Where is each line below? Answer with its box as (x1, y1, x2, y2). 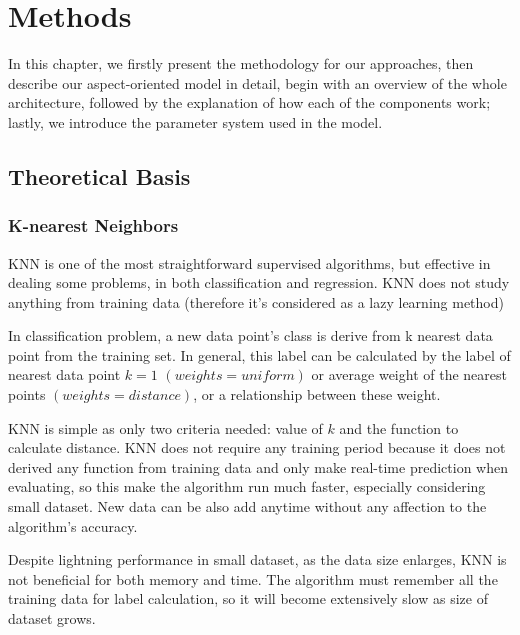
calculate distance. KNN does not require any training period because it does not (8, 437, 506, 458)
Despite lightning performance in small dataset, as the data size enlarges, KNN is (8, 549, 507, 570)
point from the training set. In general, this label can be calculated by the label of (8, 344, 511, 365)
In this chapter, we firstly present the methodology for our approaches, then (8, 53, 474, 74)
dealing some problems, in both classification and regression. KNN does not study (8, 272, 510, 293)
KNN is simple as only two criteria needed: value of (8, 417, 323, 438)
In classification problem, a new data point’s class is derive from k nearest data (8, 325, 493, 346)
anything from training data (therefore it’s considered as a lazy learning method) (8, 291, 504, 312)
